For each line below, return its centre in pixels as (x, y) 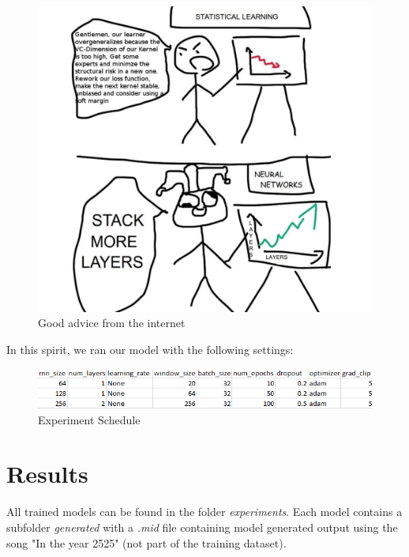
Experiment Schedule (89, 419)
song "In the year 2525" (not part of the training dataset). (146, 542)
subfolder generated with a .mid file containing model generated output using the (202, 527)
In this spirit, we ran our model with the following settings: (150, 349)
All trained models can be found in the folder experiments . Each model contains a (204, 512)
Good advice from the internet (112, 323)
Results (47, 474)
